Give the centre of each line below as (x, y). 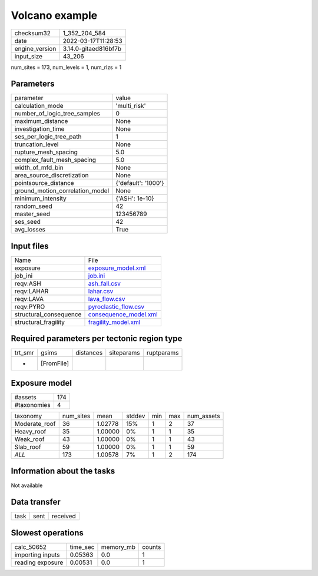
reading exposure (39, 562)
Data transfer (36, 502)
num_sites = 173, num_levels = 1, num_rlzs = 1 (66, 67)
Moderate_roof (35, 424)
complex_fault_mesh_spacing (55, 160)
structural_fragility (39, 322)
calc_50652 (31, 547)
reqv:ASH (28, 283)
